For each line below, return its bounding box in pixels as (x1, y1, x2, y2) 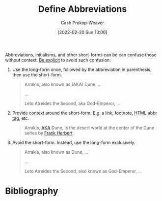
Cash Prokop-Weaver (60, 20, 105, 26)
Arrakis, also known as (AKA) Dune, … (24, 81, 102, 87)
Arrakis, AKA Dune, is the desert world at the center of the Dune (24, 125, 155, 131)
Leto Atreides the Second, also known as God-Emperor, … (24, 168, 142, 174)
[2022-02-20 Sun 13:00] (57, 29, 108, 35)
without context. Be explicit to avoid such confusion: (5, 57, 111, 63)
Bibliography (5, 186, 58, 197)
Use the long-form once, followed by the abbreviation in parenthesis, (12, 67, 152, 72)
